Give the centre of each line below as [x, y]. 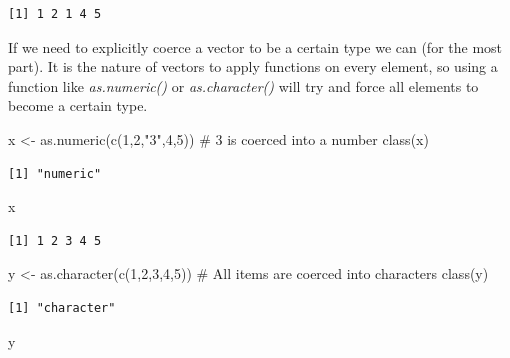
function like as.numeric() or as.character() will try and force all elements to [243, 85]
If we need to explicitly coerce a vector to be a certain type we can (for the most [255, 46]
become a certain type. [78, 105]
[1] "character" [62, 307]
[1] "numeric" [55, 173]
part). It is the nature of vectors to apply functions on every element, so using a [253, 66]
